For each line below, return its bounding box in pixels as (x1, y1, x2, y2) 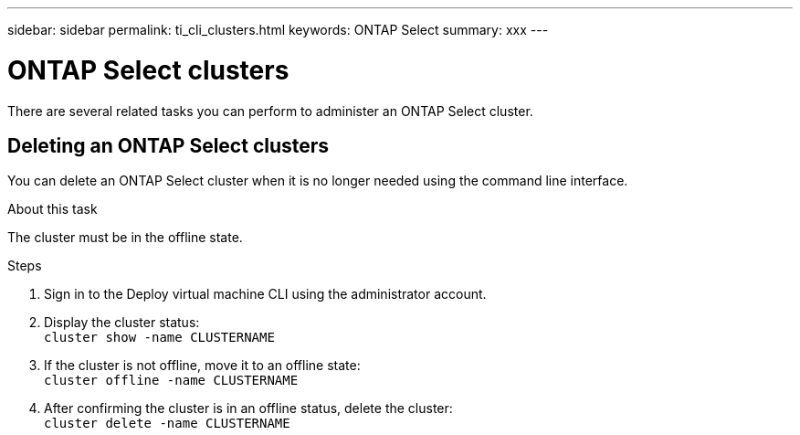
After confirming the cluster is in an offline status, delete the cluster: (44, 400, 453, 417)
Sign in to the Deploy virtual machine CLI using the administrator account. (44, 286, 487, 302)
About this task (7, 201, 98, 217)
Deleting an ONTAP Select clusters (7, 133, 330, 157)
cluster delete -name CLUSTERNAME (44, 416, 290, 431)
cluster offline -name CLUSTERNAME (44, 373, 299, 388)
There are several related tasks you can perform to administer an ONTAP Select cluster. (7, 102, 533, 119)
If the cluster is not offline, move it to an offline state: (44, 357, 361, 374)
